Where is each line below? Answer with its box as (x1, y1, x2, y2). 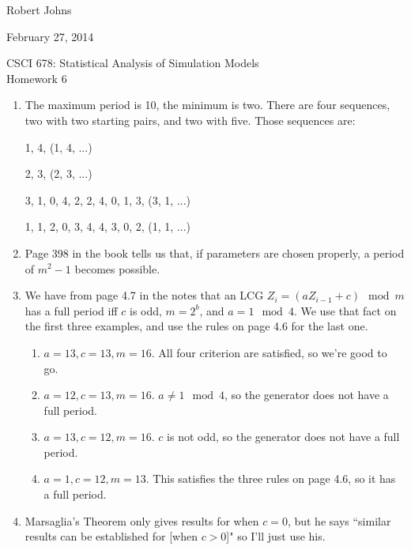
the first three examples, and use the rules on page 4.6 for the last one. (25, 318, 368, 334)
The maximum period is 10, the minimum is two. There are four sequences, (25, 96, 390, 113)
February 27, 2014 (6, 28, 94, 44)
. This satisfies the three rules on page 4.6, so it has (145, 470, 396, 487)
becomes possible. (74, 260, 160, 277)
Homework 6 (6, 70, 67, 86)
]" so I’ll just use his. (226, 528, 326, 544)
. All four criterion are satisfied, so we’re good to (151, 344, 387, 360)
